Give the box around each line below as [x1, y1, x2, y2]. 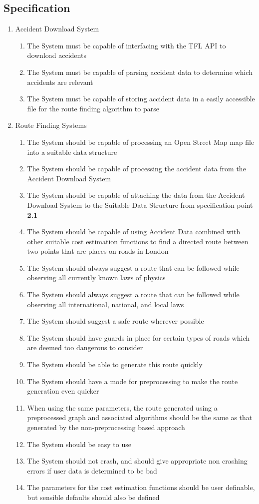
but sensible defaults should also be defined [27, 492, 160, 502]
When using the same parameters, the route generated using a [27, 402, 218, 413]
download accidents [27, 50, 86, 60]
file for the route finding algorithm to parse [27, 103, 159, 113]
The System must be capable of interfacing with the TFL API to [27, 40, 226, 50]
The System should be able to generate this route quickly [27, 359, 203, 370]
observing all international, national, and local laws [27, 299, 184, 309]
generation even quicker [27, 386, 99, 396]
